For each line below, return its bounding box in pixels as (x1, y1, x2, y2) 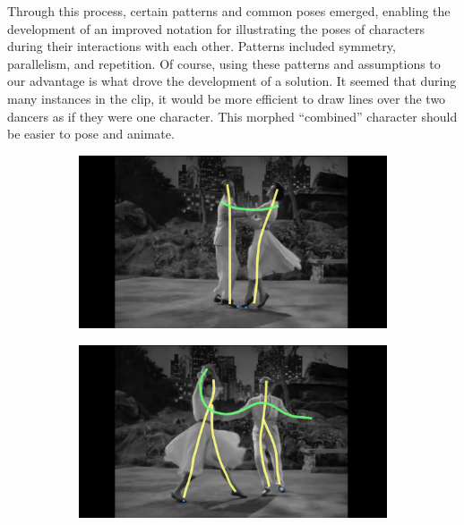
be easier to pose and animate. (7, 124, 175, 143)
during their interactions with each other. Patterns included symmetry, (7, 37, 396, 55)
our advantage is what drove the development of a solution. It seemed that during (7, 72, 457, 90)
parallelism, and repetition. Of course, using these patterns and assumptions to (7, 54, 441, 72)
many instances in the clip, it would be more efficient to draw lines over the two (7, 89, 446, 107)
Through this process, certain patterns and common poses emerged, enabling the (7, 2, 451, 20)
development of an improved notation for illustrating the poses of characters (7, 19, 425, 38)
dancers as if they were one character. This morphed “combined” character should (7, 106, 458, 125)
